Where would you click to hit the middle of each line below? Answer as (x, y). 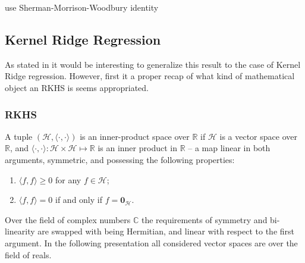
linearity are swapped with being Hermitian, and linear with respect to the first (150, 231)
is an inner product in (137, 148)
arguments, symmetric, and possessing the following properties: (120, 159)
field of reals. (28, 254)
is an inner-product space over (135, 136)
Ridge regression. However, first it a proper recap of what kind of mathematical (150, 76)
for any (68, 179)
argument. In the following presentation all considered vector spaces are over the (151, 242)
